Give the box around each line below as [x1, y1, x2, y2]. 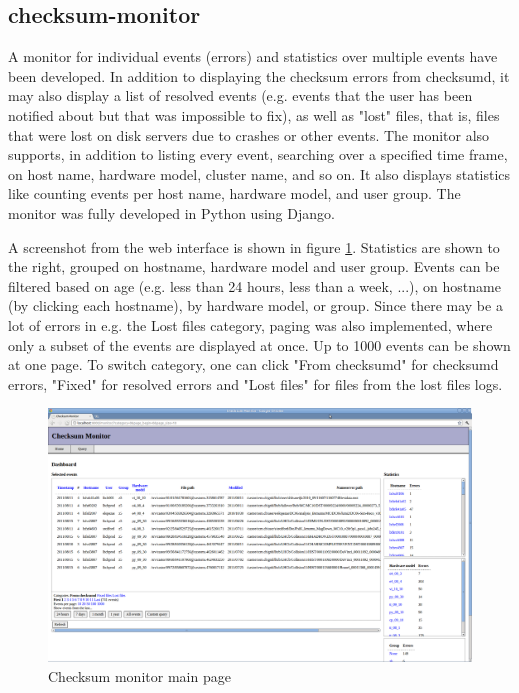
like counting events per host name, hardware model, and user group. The [8, 183, 461, 204]
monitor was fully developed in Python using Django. [8, 202, 335, 223]
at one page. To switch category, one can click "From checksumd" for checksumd [8, 354, 499, 375]
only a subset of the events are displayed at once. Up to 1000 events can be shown [8, 334, 511, 355]
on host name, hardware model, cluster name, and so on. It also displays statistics [8, 163, 511, 184]
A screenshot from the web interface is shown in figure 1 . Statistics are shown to [8, 236, 500, 257]
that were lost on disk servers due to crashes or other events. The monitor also [8, 124, 490, 145]
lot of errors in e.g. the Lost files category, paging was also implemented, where [8, 314, 493, 335]
